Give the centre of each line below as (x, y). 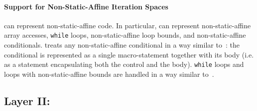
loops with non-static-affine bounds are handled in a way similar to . (109, 74)
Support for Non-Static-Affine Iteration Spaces (86, 6)
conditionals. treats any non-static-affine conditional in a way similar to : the (122, 45)
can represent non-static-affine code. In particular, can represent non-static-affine (128, 25)
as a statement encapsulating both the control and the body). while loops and (124, 64)
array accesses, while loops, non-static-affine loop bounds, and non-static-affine (125, 35)
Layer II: (27, 100)
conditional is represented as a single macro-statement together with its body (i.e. (129, 54)
